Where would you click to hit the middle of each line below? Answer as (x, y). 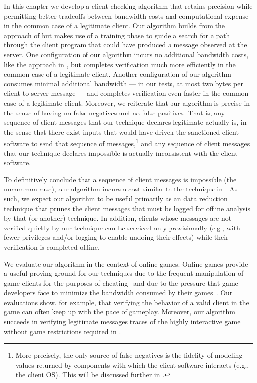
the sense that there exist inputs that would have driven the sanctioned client (121, 132)
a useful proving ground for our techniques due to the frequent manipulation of (124, 273)
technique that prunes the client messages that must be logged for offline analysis (127, 208)
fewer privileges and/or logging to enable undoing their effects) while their (116, 237)
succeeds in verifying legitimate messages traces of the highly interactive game (122, 322)
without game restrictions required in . (63, 331)
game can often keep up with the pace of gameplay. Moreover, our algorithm (120, 312)
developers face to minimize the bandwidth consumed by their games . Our (118, 292)
